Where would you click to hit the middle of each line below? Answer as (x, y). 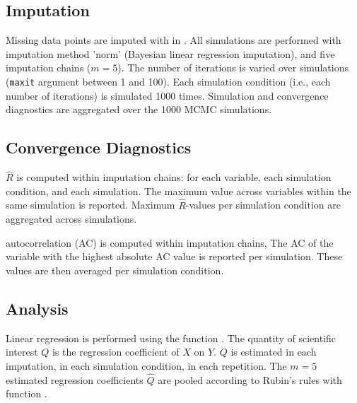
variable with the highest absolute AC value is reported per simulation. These (174, 256)
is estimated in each (274, 352)
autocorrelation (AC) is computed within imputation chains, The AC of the (170, 242)
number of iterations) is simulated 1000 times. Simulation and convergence (167, 95)
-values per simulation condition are (263, 205)
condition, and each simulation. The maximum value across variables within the (178, 191)
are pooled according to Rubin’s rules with (250, 379)
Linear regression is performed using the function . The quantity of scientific (171, 338)
